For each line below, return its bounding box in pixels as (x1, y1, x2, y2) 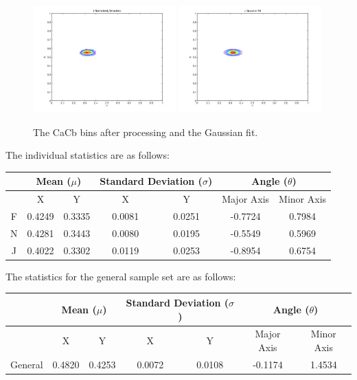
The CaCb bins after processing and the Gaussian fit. (33, 124, 258, 139)
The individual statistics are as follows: (5, 148, 170, 162)
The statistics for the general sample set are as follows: (5, 269, 236, 283)
